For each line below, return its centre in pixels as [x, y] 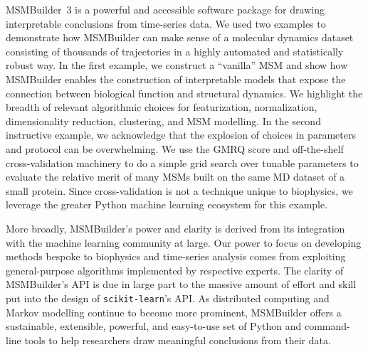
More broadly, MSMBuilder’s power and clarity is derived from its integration [175, 228]
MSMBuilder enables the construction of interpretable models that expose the [176, 79]
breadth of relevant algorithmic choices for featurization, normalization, [162, 107]
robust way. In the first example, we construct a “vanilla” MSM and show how [177, 65]
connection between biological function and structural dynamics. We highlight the [184, 93]
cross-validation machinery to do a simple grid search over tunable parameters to [182, 162]
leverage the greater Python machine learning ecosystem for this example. [167, 204]
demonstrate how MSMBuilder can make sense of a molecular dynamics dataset [180, 37]
